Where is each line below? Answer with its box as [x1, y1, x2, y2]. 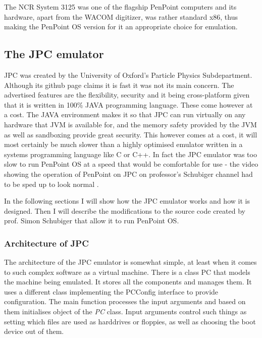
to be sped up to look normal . [4, 178, 99, 189]
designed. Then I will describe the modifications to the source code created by [4, 205, 245, 216]
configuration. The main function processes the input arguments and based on [4, 296, 246, 307]
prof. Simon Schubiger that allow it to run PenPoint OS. [4, 215, 179, 226]
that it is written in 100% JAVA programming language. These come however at [4, 99, 253, 110]
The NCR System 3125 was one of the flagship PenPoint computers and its [4, 2, 237, 12]
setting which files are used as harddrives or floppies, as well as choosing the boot [4, 316, 256, 326]
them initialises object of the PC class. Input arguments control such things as [4, 306, 247, 317]
